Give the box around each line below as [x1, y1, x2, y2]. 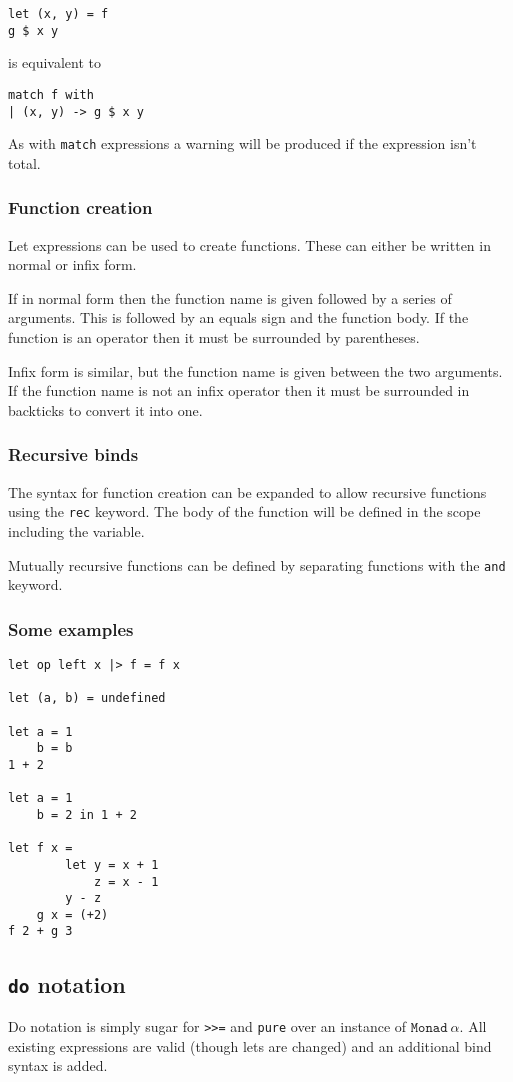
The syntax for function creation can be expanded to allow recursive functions [8, 481, 487, 502]
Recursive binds [8, 442, 139, 467]
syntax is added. [8, 1055, 108, 1076]
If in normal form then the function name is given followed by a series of [8, 287, 452, 308]
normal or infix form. [8, 254, 137, 275]
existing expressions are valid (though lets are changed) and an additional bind [8, 1035, 492, 1056]
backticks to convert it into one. [8, 399, 203, 420]
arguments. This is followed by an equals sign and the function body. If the [8, 307, 469, 328]
